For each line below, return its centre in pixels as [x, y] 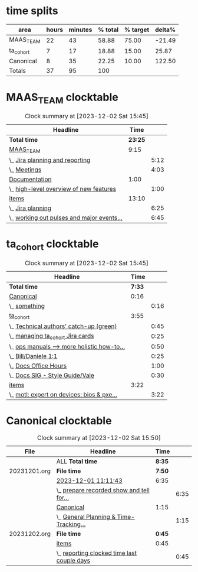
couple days [73, 560]
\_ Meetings [25, 170]
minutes [80, 30]
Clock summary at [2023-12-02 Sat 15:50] [99, 437]
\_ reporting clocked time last [97, 552]
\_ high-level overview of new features [63, 189]
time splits [32, 11]
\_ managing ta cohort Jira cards [52, 336]
